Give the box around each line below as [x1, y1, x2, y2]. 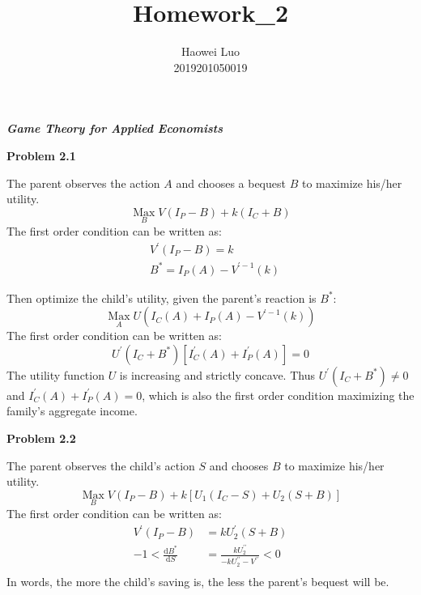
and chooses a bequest [176, 174, 286, 191]
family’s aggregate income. [6, 402, 138, 419]
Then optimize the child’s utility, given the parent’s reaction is [6, 289, 317, 306]
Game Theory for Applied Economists [6, 120, 223, 137]
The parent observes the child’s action [6, 457, 195, 474]
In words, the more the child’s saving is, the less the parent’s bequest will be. [6, 572, 389, 589]
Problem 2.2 [6, 429, 76, 446]
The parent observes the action [6, 174, 160, 191]
